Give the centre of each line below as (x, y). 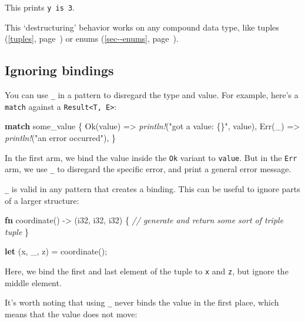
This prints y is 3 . (40, 7)
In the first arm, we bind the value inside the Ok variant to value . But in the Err (151, 157)
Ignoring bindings (59, 70)
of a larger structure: (42, 200)
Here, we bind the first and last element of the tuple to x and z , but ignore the (147, 271)
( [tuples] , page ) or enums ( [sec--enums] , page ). (92, 38)
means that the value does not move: (71, 313)
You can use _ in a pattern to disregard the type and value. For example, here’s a (152, 95)
